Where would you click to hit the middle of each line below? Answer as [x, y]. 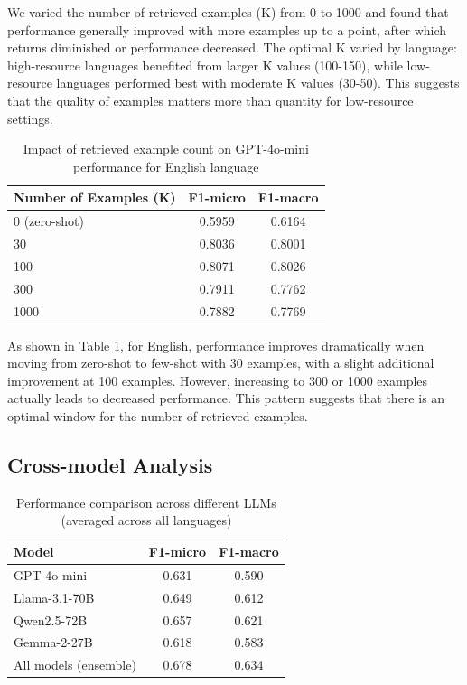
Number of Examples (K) [95, 197]
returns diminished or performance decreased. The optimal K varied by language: [232, 47]
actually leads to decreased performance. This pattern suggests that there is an [226, 398]
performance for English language [166, 166]
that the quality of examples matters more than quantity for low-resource [210, 100]
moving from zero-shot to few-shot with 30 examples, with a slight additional [221, 363]
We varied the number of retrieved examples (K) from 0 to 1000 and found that [228, 12]
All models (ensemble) [75, 665]
